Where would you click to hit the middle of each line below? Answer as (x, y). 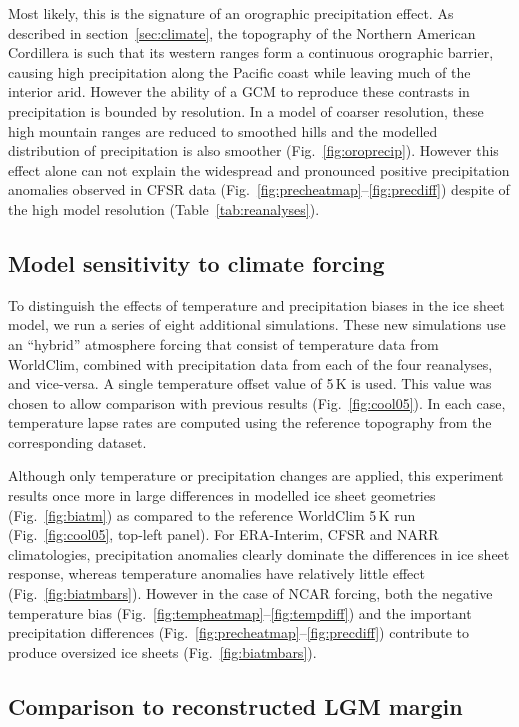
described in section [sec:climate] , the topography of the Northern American (242, 32)
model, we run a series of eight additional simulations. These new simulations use (257, 324)
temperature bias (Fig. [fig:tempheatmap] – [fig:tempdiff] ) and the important (240, 612)
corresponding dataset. (77, 441)
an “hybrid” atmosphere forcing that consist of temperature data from (223, 343)
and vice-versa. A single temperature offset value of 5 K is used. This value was (250, 383)
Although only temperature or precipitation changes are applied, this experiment (256, 475)
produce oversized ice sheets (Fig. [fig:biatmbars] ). (162, 651)
